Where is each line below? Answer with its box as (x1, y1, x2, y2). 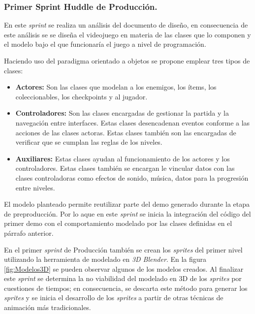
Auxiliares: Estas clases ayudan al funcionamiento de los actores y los (15, 153, 230, 163)
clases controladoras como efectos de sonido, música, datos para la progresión (15, 172, 249, 183)
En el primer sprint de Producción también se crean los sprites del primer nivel (4, 244, 243, 254)
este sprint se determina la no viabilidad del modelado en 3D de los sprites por (4, 273, 242, 283)
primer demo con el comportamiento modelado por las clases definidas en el (4, 218, 232, 228)
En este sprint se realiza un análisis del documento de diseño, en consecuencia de (4, 20, 248, 30)
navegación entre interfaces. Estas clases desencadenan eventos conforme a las (15, 117, 250, 127)
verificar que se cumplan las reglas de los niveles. (15, 137, 162, 147)
